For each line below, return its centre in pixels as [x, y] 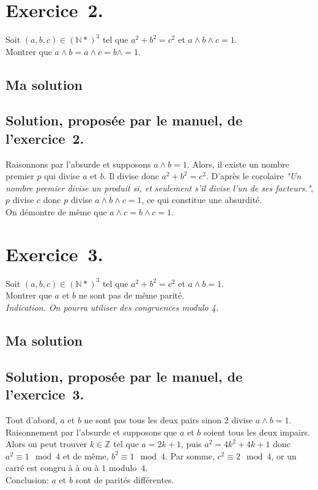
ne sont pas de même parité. [131, 295]
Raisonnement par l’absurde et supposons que [91, 432]
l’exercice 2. [45, 138]
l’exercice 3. [45, 394]
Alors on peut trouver [46, 444]
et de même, [86, 455]
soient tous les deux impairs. [257, 432]
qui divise [62, 176]
